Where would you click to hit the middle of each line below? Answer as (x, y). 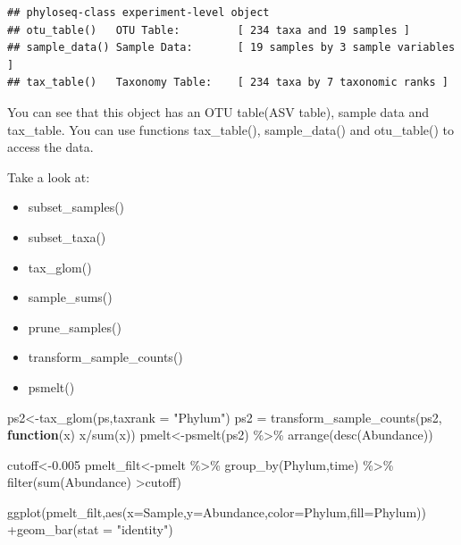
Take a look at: (49, 176)
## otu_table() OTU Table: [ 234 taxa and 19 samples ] (209, 30)
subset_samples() (76, 207)
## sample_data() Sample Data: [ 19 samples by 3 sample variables (231, 48)
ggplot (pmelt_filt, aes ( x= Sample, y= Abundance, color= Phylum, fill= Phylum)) (217, 511)
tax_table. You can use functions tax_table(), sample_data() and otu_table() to (230, 129)
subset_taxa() (67, 236)
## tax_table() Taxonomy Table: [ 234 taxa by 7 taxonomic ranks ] (228, 83)
